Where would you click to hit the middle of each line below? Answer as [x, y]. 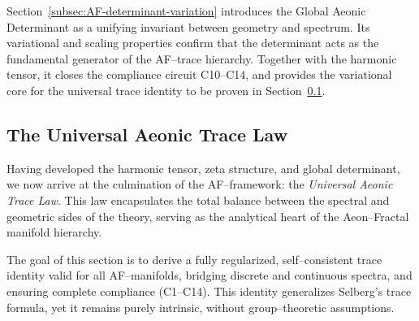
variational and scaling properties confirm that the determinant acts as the [193, 43]
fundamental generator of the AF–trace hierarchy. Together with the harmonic [202, 58]
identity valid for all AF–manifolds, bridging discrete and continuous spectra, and [209, 275]
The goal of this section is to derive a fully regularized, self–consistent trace [194, 259]
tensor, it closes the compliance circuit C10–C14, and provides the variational [199, 74]
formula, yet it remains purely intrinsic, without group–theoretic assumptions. [201, 307]
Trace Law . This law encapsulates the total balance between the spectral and [198, 200]
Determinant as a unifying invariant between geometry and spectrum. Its [188, 26]
